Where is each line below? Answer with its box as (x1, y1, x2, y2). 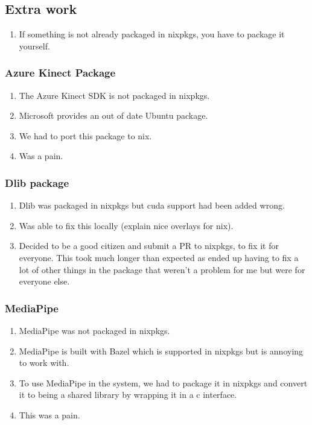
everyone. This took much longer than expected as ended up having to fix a (19, 251, 299, 263)
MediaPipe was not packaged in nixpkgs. (19, 324, 170, 336)
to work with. (19, 356, 69, 369)
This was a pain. (19, 408, 80, 421)
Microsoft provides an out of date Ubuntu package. (19, 109, 208, 122)
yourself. (19, 39, 50, 52)
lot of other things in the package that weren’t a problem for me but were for (19, 263, 305, 275)
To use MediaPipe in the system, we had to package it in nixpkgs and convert (19, 376, 308, 389)
